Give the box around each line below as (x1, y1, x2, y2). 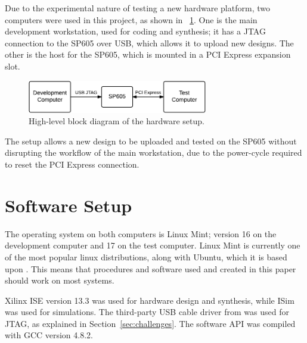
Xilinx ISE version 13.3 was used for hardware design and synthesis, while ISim (5, 294, 294, 306)
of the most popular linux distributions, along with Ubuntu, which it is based (5, 250, 287, 263)
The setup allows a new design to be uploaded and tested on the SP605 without (5, 134, 297, 147)
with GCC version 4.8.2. (5, 329, 93, 341)
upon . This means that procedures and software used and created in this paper (5, 262, 296, 275)
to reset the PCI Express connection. (5, 158, 139, 171)
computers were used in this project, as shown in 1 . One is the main (5, 13, 258, 26)
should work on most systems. (5, 274, 114, 287)
